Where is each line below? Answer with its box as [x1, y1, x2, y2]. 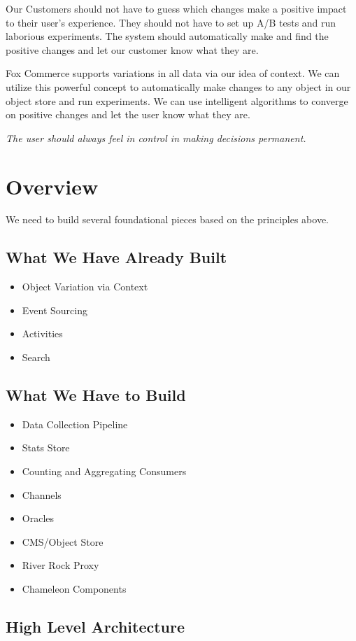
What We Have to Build [6, 384, 186, 406]
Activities [22, 326, 63, 341]
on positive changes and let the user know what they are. [6, 107, 250, 122]
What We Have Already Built [6, 246, 227, 268]
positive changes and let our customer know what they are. [6, 42, 259, 57]
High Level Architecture [6, 615, 185, 637]
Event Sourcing [22, 302, 87, 317]
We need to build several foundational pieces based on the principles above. [6, 212, 329, 227]
